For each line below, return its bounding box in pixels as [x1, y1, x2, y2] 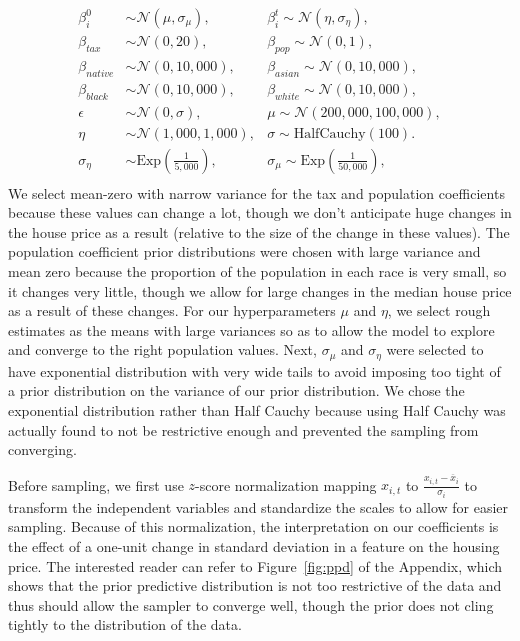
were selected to [386, 339, 484, 360]
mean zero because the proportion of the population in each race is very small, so [8, 261, 507, 282]
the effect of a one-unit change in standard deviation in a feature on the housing [8, 535, 500, 556]
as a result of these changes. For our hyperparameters [8, 300, 336, 321]
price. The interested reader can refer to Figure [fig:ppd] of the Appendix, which [8, 555, 503, 576]
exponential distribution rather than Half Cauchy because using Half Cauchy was [8, 400, 506, 421]
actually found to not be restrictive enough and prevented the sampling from [8, 419, 479, 440]
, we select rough [387, 300, 491, 321]
